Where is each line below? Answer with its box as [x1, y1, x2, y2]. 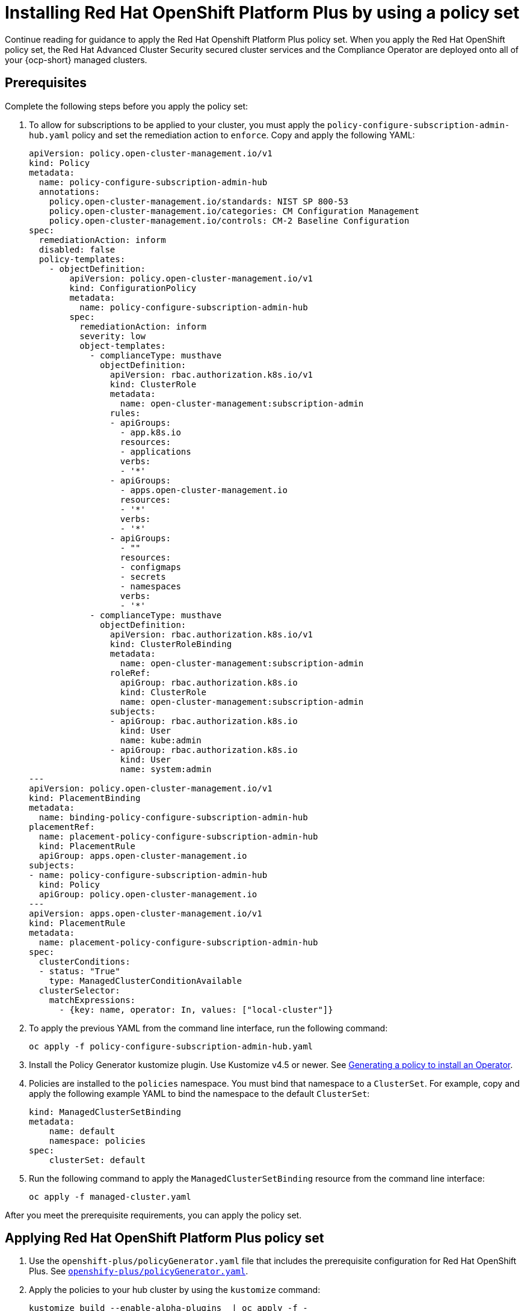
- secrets [120, 571, 166, 582]
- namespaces [120, 581, 181, 591]
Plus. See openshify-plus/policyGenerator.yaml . [29, 1266, 248, 1277]
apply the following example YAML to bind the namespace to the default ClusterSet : [29, 1088, 370, 1099]
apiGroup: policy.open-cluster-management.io [39, 889, 257, 899]
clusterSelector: [39, 985, 120, 995]
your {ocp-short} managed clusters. [5, 54, 147, 65]
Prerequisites [5, 75, 87, 91]
